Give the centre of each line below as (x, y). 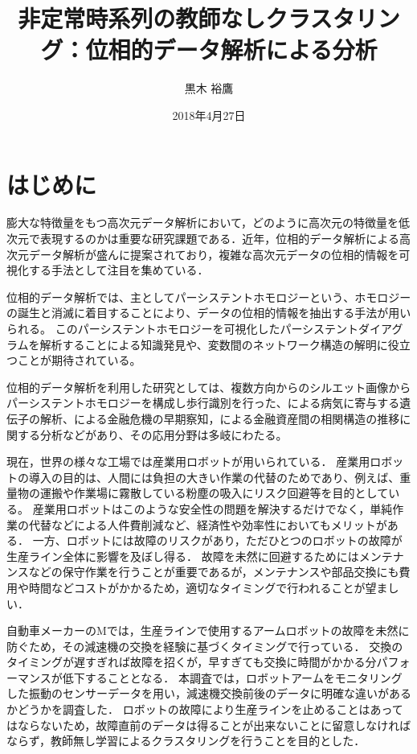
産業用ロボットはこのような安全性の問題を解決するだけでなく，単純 (213, 508)
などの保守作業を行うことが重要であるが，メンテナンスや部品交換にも (214, 572)
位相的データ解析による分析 (231, 49)
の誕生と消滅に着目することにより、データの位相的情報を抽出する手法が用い (209, 313)
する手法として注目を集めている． (119, 270)
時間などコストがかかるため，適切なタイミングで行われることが (197, 587)
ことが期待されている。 (79, 360)
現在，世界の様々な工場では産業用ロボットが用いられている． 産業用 (188, 461)
